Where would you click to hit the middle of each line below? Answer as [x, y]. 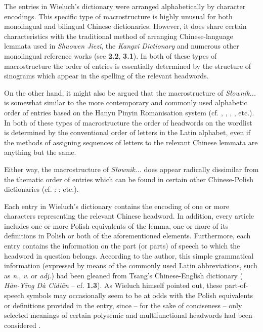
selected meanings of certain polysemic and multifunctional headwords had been [128, 315]
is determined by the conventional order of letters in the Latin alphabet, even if [127, 132]
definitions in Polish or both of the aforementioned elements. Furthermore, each [127, 236]
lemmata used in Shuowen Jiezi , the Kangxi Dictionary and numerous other [122, 46]
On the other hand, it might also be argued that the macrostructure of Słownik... [130, 92]
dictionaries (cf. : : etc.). [41, 189]
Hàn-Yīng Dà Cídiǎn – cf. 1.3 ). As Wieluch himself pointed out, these [113, 285]
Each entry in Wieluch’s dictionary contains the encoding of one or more [117, 206]
